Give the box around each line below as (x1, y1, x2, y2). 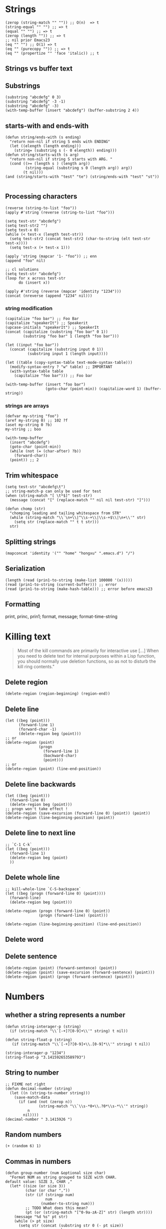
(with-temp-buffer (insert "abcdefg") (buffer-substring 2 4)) (5, 108, 140, 113)
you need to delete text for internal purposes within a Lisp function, (17, 653, 156, 659)
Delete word (5, 935, 44, 943)
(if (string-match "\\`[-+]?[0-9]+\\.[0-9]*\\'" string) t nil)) (11, 1042, 151, 1047)
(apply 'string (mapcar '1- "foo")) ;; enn (5, 254, 97, 259)
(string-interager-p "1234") (5, 1050, 66, 1056)
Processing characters (5, 192, 77, 201)
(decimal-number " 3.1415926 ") (5, 1117, 72, 1122)
